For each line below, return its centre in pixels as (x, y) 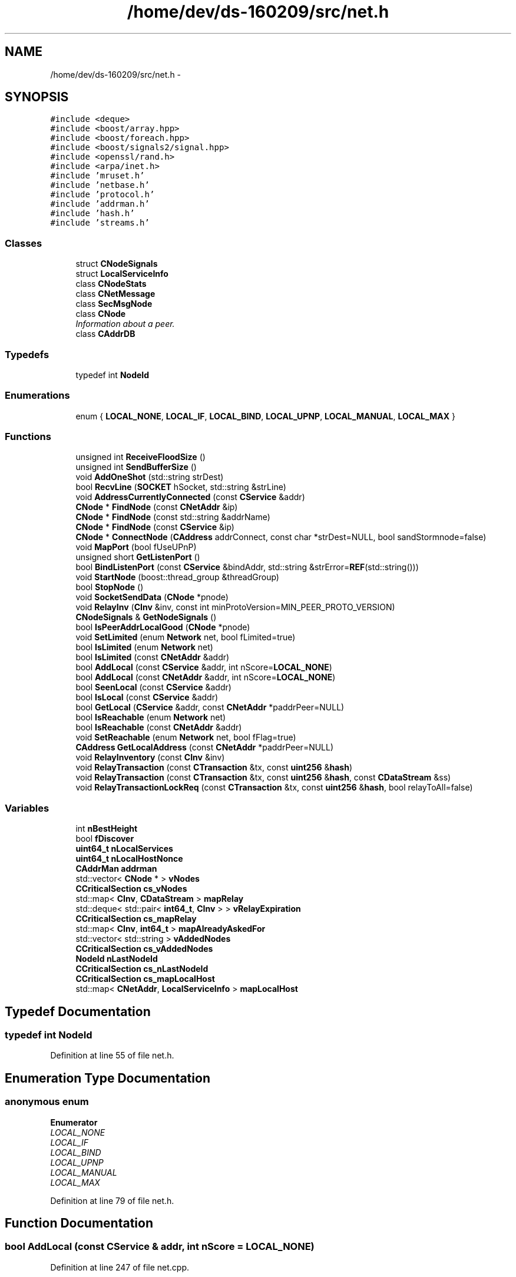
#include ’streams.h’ (100, 223)
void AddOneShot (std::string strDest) (150, 477)
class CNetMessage (115, 294)
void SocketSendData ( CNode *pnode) (152, 597)
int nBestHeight (107, 829)
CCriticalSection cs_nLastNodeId (142, 969)
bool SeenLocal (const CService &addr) (153, 687)
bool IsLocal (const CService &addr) (147, 697)
